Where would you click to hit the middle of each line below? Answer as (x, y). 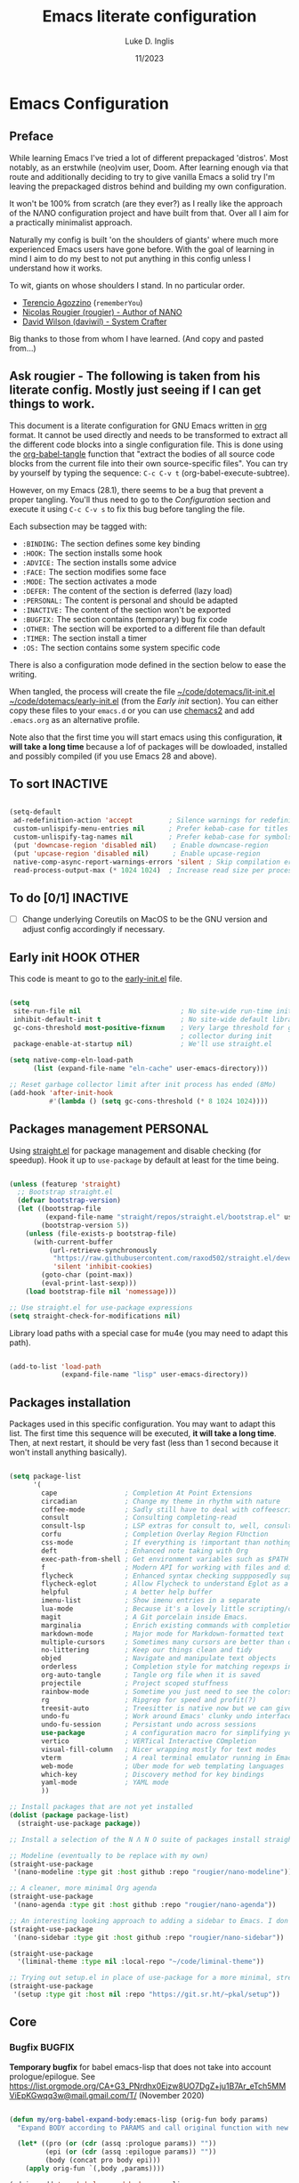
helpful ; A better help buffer (127, 1592)
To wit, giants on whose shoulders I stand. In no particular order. (127, 285)
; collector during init (226, 1036)
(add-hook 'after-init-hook (61, 1092)
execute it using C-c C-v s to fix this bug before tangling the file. (127, 508)
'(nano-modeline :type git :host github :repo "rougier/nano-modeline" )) (153, 1872)
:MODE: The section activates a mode (89, 581)
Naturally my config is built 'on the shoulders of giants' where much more (144, 239)
